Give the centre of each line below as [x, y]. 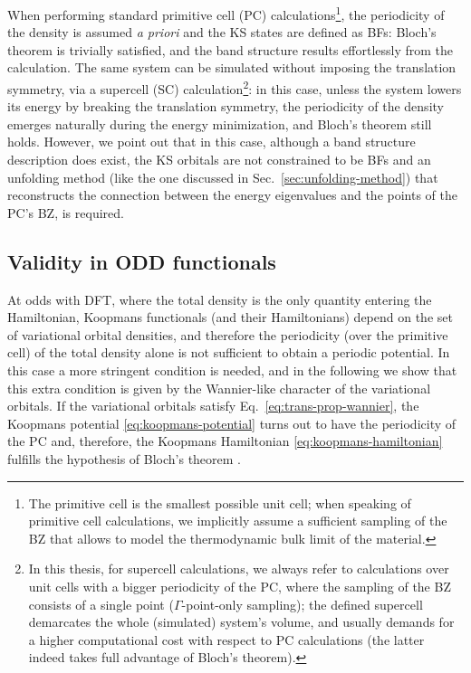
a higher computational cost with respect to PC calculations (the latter [226, 639]
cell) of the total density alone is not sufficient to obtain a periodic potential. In [229, 352]
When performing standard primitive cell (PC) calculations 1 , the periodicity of [226, 13]
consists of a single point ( [101, 604]
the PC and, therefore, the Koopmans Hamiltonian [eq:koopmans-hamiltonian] [225, 441]
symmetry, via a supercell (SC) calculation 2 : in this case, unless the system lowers [235, 87]
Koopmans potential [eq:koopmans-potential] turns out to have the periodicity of [232, 423]
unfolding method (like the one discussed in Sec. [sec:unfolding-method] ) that [223, 177]
